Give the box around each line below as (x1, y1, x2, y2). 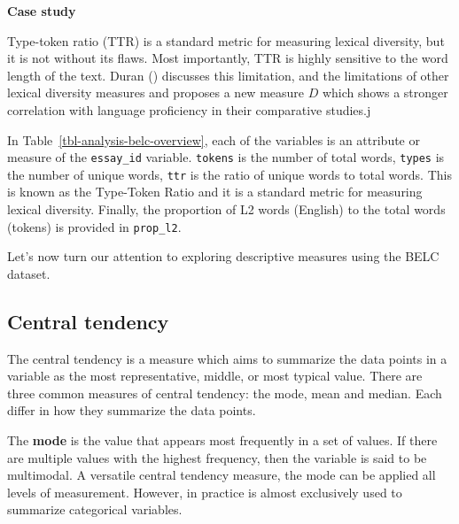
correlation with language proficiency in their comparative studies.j (7, 100, 371, 119)
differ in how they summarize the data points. (7, 401, 256, 420)
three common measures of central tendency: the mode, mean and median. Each (7, 383, 442, 402)
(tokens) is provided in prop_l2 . (7, 217, 182, 235)
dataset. (7, 264, 51, 282)
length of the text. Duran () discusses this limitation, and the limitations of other (7, 65, 449, 84)
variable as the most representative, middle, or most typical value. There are (7, 366, 423, 385)
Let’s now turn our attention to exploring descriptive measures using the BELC (7, 247, 440, 266)
